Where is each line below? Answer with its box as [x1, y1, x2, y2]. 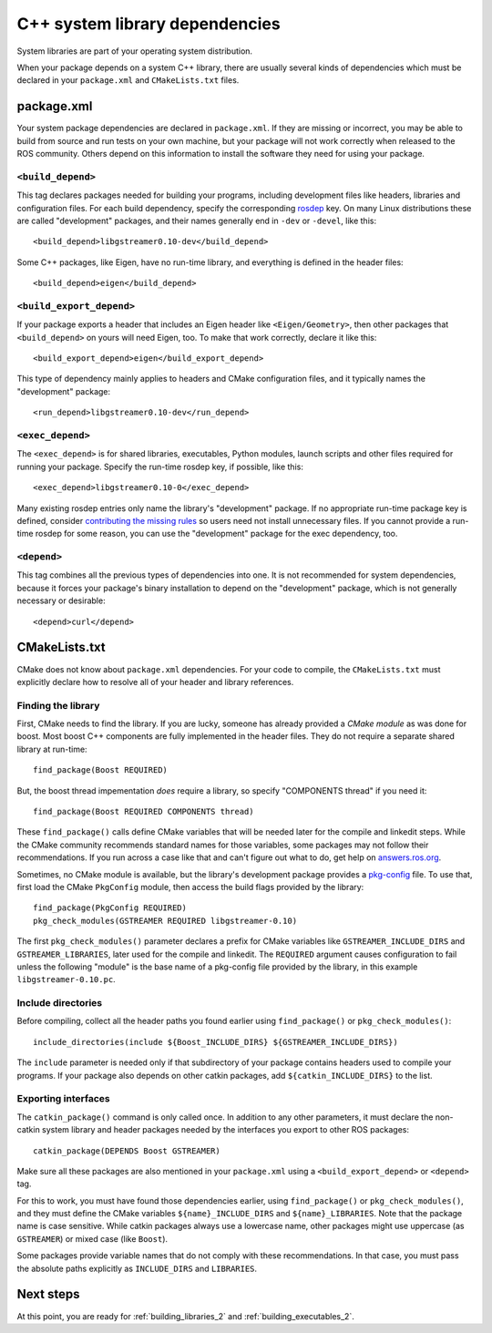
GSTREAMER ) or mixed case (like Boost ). [16, 1233, 169, 1244]
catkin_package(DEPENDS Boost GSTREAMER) [33, 1145, 220, 1156]
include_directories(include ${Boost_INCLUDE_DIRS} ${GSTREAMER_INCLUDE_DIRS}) [33, 1037, 398, 1047]
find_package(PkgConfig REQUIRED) [33, 903, 187, 913]
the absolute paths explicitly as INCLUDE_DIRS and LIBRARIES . [16, 1263, 258, 1274]
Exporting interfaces [16, 1092, 110, 1105]
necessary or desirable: [16, 595, 106, 606]
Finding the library [16, 699, 100, 712]
